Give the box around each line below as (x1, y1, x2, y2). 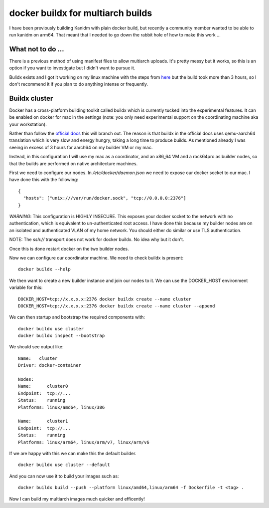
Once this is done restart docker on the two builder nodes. (9, 246, 129, 252)
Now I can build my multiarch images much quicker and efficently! (9, 496, 145, 502)
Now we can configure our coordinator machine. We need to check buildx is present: (9, 254, 184, 260)
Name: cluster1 (18, 418, 68, 424)
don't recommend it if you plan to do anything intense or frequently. (9, 81, 148, 87)
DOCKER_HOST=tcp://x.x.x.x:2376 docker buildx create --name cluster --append (18, 303, 215, 309)
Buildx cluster (9, 94, 53, 102)
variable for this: (9, 284, 43, 290)
